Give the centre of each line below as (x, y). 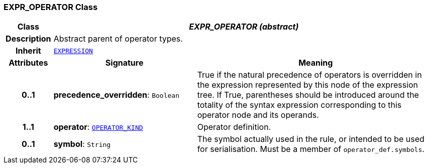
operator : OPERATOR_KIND (98, 127)
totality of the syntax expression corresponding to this (299, 105)
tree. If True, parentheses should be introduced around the (308, 95)
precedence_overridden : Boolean (116, 95)
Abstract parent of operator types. (118, 39)
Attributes (28, 63)
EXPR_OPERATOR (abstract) (244, 27)
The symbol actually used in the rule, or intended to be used (311, 139)
